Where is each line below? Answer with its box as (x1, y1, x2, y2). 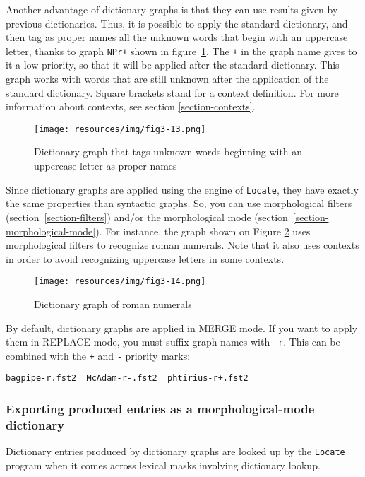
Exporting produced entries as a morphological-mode (6, 400, 315, 418)
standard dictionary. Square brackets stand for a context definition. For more (6, 85, 339, 100)
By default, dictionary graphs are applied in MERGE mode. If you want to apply (6, 320, 358, 335)
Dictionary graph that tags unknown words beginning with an (34, 144, 303, 159)
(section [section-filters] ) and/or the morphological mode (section (6, 209, 288, 224)
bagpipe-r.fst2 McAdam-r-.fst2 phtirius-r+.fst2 (6, 373, 249, 384)
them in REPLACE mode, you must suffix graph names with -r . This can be (6, 334, 340, 349)
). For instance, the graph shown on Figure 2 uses (95, 223, 311, 238)
